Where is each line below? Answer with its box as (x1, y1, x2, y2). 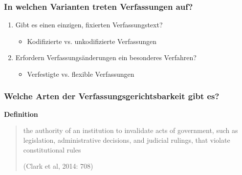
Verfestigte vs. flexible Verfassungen (27, 69, 134, 79)
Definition (4, 109, 38, 119)
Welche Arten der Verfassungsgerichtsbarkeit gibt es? (4, 89, 220, 102)
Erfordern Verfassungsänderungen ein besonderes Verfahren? (15, 52, 197, 63)
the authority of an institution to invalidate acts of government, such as (23, 125, 238, 135)
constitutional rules (23, 144, 81, 154)
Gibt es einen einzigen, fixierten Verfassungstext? (15, 20, 163, 30)
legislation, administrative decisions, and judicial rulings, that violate (23, 135, 230, 145)
